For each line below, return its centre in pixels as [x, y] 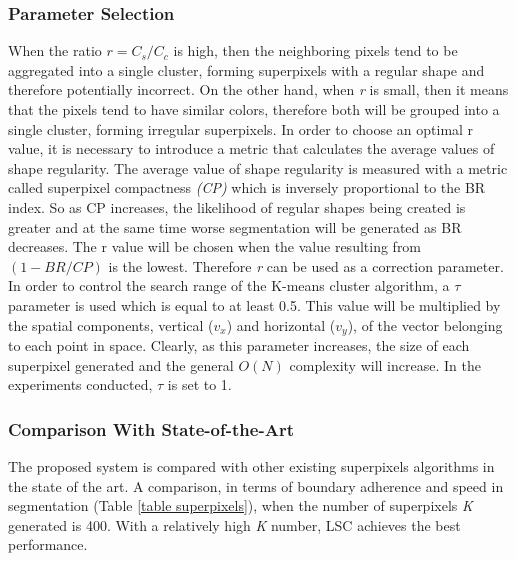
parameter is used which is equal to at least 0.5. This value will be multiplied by [254, 304]
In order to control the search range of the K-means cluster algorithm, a [229, 285]
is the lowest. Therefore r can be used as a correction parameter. [306, 265]
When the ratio [55, 50]
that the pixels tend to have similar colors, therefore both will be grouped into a [254, 109]
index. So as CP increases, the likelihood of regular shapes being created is [237, 206]
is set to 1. [199, 384]
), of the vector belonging [425, 324]
